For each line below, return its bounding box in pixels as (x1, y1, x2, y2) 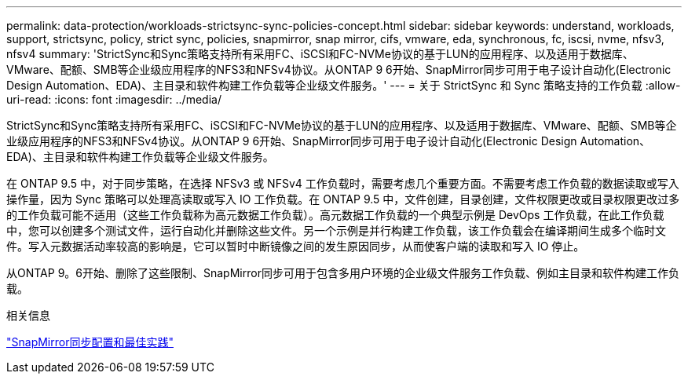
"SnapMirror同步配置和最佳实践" (6, 335, 174, 349)
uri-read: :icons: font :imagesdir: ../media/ (6, 93, 221, 106)
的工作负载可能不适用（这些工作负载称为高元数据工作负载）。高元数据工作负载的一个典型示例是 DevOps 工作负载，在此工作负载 (6, 208, 664, 221)
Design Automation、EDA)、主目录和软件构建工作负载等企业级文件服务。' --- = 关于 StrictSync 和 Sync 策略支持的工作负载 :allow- (6, 79, 681, 92)
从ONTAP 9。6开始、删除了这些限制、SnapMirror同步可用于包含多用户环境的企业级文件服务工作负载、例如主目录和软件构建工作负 (6, 266, 679, 280)
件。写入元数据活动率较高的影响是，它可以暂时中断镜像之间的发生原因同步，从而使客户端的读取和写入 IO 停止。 (6, 239, 585, 253)
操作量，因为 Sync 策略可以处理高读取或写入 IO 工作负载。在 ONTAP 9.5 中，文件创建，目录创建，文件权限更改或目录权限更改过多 (6, 192, 680, 206)
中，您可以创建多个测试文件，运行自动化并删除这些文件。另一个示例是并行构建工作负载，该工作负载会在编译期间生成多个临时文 (6, 224, 666, 237)
